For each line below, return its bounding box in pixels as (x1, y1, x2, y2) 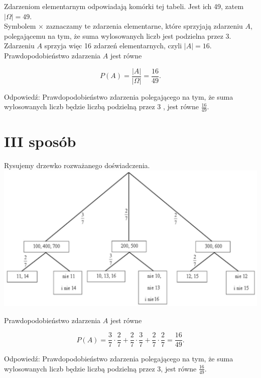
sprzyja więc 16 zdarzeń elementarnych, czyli (44, 40, 182, 51)
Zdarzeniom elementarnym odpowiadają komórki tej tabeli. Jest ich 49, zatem (4, 1, 244, 11)
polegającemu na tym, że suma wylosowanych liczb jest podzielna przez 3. (4, 30, 231, 41)
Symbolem (4, 21, 36, 31)
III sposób (4, 131, 76, 152)
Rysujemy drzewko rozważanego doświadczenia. (4, 160, 150, 171)
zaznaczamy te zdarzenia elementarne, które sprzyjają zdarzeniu (46, 21, 243, 31)
